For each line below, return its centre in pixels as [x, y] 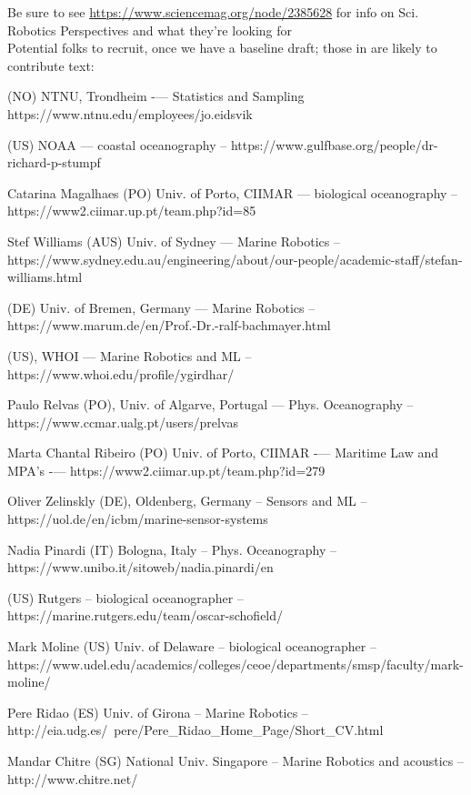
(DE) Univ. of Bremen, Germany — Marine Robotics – [161, 307]
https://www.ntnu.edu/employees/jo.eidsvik [130, 113]
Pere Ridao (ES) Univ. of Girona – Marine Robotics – [158, 712]
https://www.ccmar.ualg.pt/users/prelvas [123, 422]
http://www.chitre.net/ [73, 778]
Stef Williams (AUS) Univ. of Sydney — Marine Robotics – [174, 241]
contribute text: [51, 65]
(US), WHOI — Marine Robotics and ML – [130, 355]
